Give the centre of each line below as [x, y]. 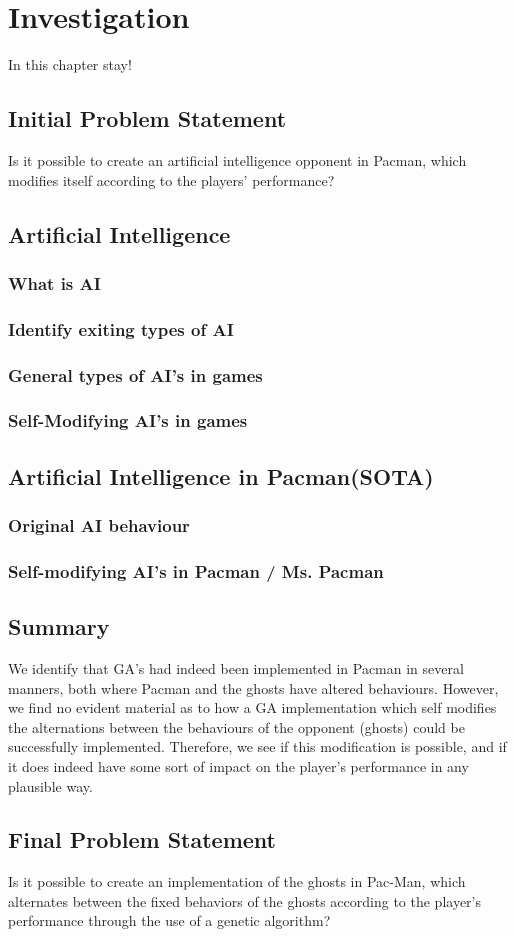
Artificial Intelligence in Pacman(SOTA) [221, 475]
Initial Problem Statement [147, 118]
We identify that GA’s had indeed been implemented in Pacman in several [236, 667]
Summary [59, 626]
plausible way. [50, 785]
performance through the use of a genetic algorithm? [169, 920]
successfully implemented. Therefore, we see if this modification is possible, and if [257, 746]
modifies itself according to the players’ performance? [171, 179]
